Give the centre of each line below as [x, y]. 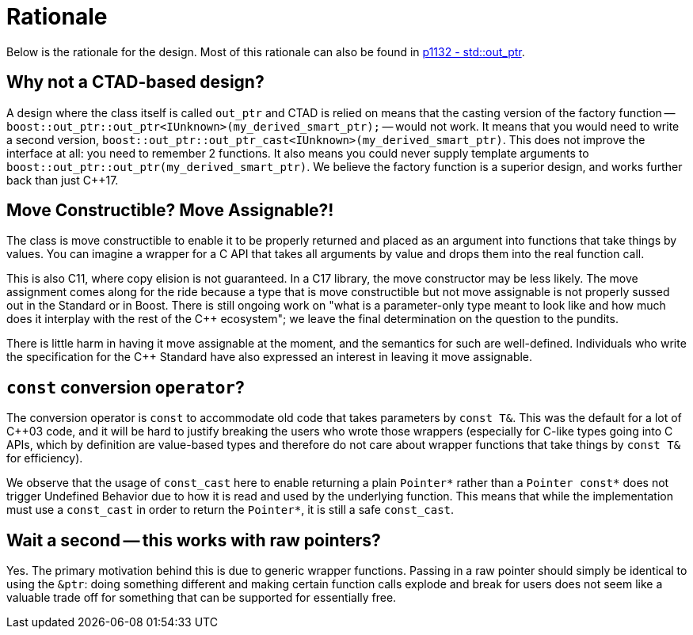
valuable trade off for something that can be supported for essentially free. [202, 598]
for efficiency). [45, 458]
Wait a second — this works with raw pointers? [194, 540]
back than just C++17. [63, 180]
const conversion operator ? [126, 387]
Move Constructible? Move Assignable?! [170, 211]
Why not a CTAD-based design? [135, 82]
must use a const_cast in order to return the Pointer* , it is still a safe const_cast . [230, 510]
